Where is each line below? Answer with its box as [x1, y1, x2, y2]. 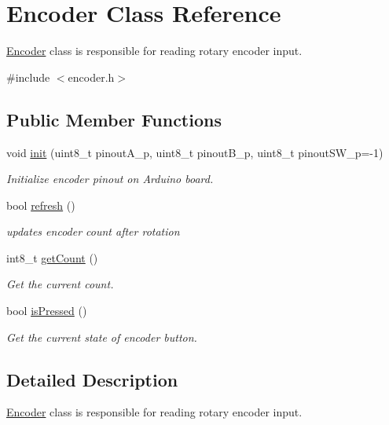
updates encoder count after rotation [6, 223, 180, 240]
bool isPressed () [6, 302, 87, 319]
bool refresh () [6, 196, 75, 213]
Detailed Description [6, 367, 178, 391]
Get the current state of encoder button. [6, 328, 197, 345]
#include [6, 68, 50, 85]
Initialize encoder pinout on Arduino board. [6, 170, 214, 187]
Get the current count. [6, 276, 114, 292]
